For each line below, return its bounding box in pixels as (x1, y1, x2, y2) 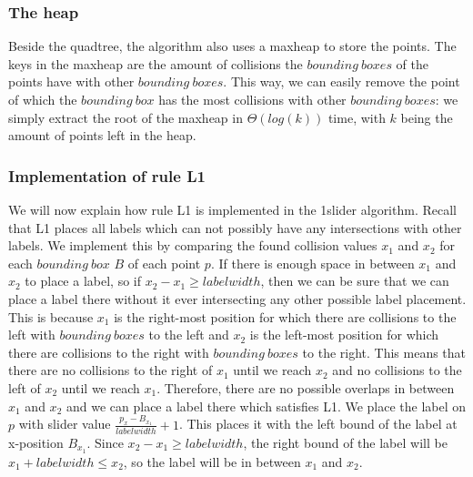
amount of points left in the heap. (8, 126, 196, 145)
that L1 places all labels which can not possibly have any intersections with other (8, 218, 462, 237)
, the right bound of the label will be (243, 432, 448, 452)
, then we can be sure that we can (260, 271, 449, 290)
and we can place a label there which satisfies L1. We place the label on (65, 396, 467, 415)
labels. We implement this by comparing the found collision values (8, 236, 377, 255)
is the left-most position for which (249, 325, 439, 344)
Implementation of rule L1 (8, 164, 206, 187)
